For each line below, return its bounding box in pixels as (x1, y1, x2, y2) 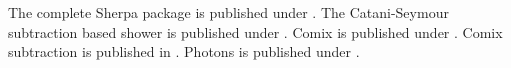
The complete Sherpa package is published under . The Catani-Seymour (8, 2, 449, 22)
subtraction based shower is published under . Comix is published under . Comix (8, 21, 503, 42)
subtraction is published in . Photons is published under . (8, 41, 360, 62)
